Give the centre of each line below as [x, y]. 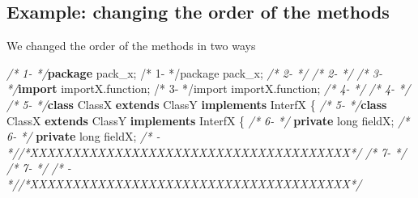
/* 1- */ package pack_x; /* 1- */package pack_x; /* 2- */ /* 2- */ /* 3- [194, 72]
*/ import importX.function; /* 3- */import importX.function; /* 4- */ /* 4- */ [209, 88]
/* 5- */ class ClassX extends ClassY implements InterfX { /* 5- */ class [197, 104]
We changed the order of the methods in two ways [131, 46]
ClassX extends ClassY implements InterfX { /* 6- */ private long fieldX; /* [208, 120]
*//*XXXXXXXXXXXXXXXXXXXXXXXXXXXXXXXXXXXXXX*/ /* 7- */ [207, 152]
